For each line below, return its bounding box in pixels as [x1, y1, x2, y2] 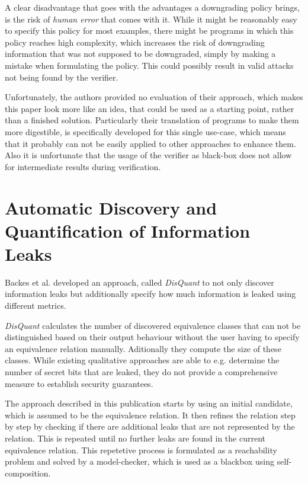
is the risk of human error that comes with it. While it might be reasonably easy [5, 12, 297, 25]
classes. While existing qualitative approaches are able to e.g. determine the [5, 354, 280, 366]
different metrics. [5, 299, 66, 311]
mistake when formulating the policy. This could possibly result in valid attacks [5, 59, 294, 71]
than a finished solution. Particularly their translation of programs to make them [5, 114, 299, 126]
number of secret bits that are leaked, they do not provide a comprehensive [5, 365, 278, 378]
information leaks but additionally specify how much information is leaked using [5, 287, 296, 300]
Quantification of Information [5, 218, 251, 242]
